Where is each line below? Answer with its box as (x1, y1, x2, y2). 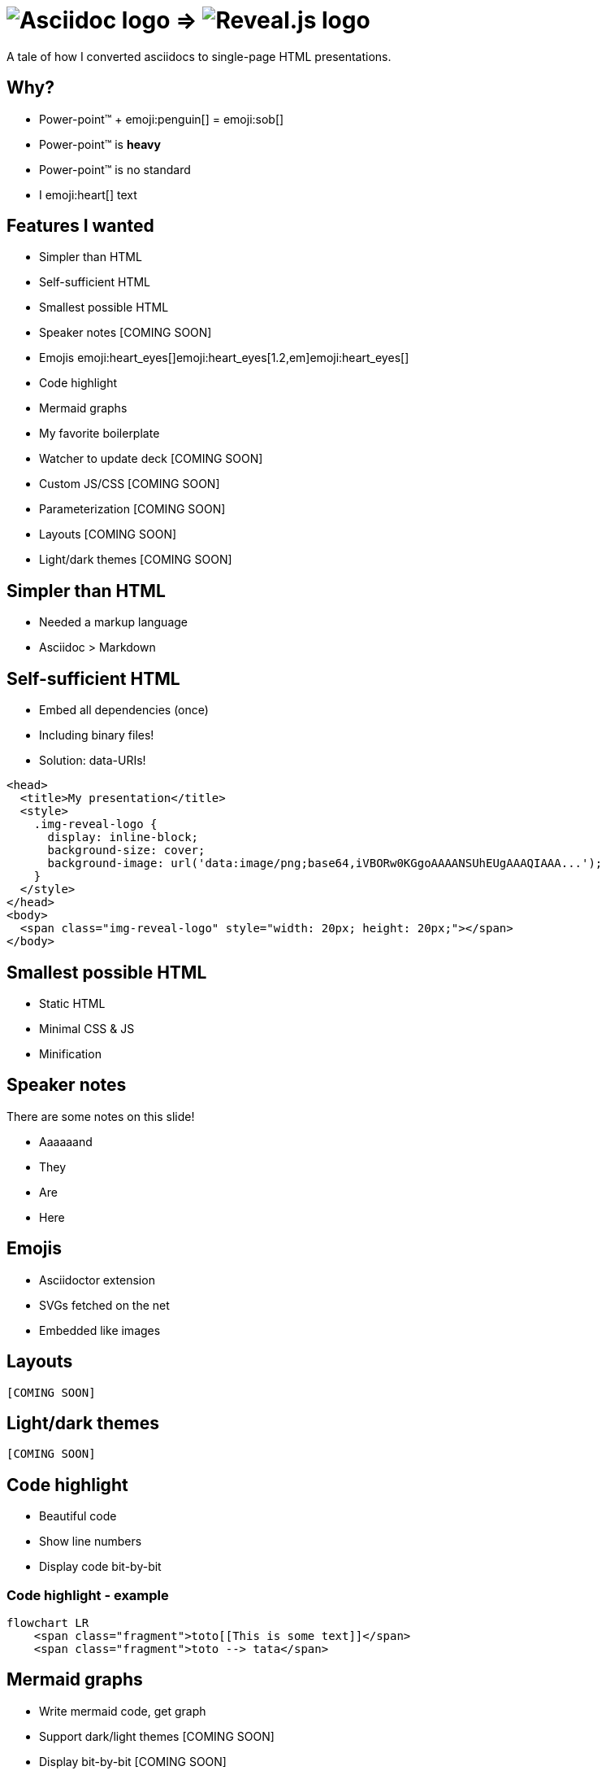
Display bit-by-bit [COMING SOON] (39, 1754, 227, 1768)
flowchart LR (6, 1616, 89, 1629)
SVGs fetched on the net (39, 1297, 170, 1312)
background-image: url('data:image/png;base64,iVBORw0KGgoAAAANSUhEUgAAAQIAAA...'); (47, 857, 603, 870)
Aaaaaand (39, 1134, 93, 1149)
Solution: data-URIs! (39, 753, 146, 768)
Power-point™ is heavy (39, 137, 161, 151)
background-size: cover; (47, 844, 206, 857)
